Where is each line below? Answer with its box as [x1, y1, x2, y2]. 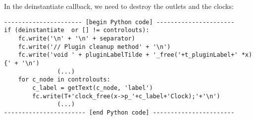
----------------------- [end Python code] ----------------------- [4, 109, 235, 116]
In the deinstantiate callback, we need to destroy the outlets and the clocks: [4, 1, 234, 11]
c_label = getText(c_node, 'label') [32, 84, 153, 91]
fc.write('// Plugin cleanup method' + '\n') [18, 43, 171, 50]
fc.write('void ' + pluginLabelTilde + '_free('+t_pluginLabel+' [18, 51, 238, 59]
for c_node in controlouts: [18, 76, 110, 83]
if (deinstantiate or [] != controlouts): [4, 27, 150, 34]
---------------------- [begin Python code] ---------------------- [4, 18, 235, 26]
